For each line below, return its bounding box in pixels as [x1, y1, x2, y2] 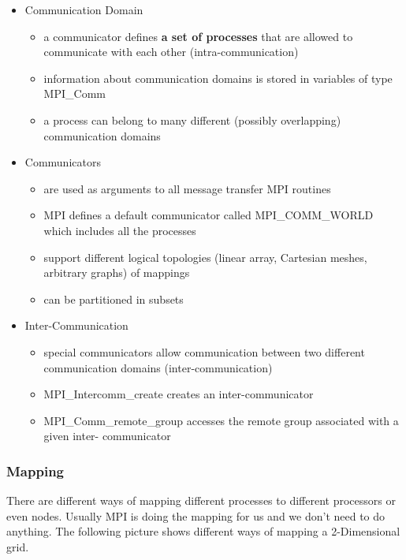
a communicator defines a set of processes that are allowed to [43, 28, 353, 44]
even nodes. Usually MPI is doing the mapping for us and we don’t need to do [6, 507, 386, 524]
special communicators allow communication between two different [43, 343, 365, 360]
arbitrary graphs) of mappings [43, 264, 190, 281]
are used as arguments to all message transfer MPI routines [43, 180, 331, 196]
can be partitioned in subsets [43, 290, 184, 307]
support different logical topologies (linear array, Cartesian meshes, [43, 248, 367, 265]
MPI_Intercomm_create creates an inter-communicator [43, 386, 314, 402]
